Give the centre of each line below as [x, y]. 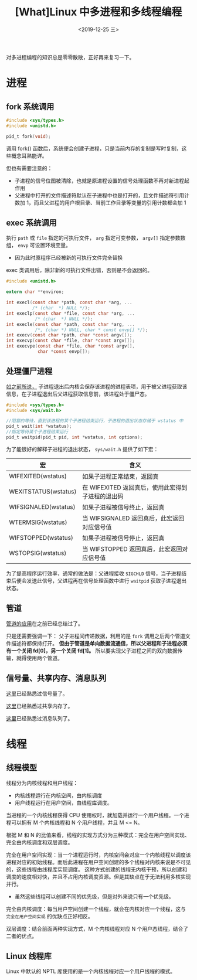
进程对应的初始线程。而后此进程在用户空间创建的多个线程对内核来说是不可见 [98, 862]
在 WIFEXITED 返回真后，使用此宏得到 [135, 487]
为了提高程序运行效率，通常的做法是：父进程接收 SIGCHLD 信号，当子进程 [94, 573]
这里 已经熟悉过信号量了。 [37, 693]
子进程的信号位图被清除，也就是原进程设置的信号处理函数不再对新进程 [99, 181]
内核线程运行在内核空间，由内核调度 [58, 795]
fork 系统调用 [30, 106]
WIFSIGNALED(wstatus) [42, 506]
